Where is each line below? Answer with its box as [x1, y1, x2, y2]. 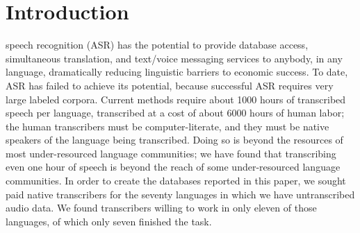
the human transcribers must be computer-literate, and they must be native [6, 119, 329, 133]
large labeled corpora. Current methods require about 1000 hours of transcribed [6, 92, 346, 106]
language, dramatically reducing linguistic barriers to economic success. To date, [6, 64, 348, 79]
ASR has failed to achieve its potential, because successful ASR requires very [6, 78, 334, 92]
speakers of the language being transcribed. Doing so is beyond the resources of [6, 132, 343, 147]
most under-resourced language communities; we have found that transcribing [6, 146, 336, 160]
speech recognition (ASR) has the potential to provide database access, [6, 37, 309, 52]
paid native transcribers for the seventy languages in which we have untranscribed [6, 187, 355, 201]
